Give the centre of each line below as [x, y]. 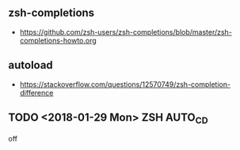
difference [36, 92]
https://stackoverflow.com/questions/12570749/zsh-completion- [125, 84]
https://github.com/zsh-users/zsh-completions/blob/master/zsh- [126, 32]
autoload [30, 65]
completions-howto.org [58, 40]
